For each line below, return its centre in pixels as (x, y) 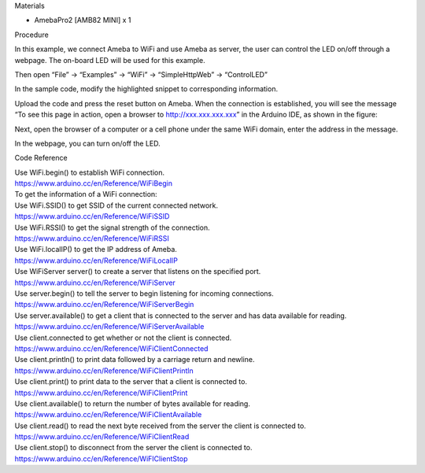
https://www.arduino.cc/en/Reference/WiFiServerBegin (104, 305)
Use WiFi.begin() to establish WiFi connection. (90, 172)
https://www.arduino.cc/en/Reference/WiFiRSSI (92, 238)
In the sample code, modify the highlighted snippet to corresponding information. (146, 89)
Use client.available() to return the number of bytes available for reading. (133, 403)
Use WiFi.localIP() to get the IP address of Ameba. (96, 249)
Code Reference (41, 158)
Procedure (31, 35)
